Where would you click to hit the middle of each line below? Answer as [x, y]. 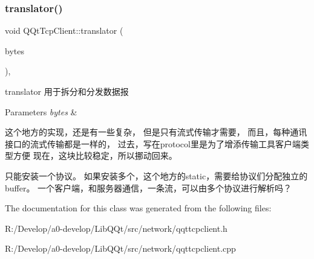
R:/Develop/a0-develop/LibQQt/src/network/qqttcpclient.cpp [120, 248]
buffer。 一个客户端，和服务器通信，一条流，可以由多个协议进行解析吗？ [149, 187]
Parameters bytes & [41, 111]
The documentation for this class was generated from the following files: [138, 208]
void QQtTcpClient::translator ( [64, 30]
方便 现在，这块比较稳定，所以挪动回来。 [95, 155]
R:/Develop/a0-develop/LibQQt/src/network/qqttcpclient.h [116, 228]
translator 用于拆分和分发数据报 [67, 91]
